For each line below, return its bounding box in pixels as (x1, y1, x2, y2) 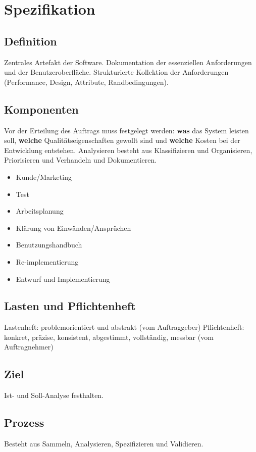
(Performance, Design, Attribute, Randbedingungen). (4, 76, 169, 87)
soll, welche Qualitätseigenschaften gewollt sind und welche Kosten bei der (4, 135, 240, 145)
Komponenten (4, 101, 79, 117)
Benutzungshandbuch (16, 239, 82, 250)
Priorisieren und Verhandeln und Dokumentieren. (4, 155, 157, 165)
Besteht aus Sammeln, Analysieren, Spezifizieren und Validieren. (4, 438, 203, 449)
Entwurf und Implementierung (16, 273, 110, 284)
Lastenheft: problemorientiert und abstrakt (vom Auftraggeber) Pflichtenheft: (4, 322, 244, 332)
